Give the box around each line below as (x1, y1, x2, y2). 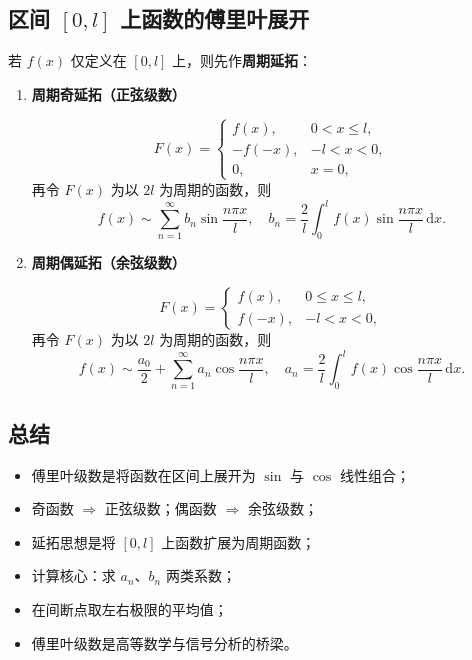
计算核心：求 (31, 565, 116, 586)
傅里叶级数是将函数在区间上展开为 (31, 464, 256, 485)
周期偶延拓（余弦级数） (31, 252, 186, 273)
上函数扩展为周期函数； (161, 531, 316, 552)
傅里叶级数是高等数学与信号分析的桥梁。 (31, 632, 298, 653)
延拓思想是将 (31, 531, 116, 552)
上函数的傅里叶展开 (120, 3, 310, 34)
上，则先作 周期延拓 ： (172, 50, 313, 71)
